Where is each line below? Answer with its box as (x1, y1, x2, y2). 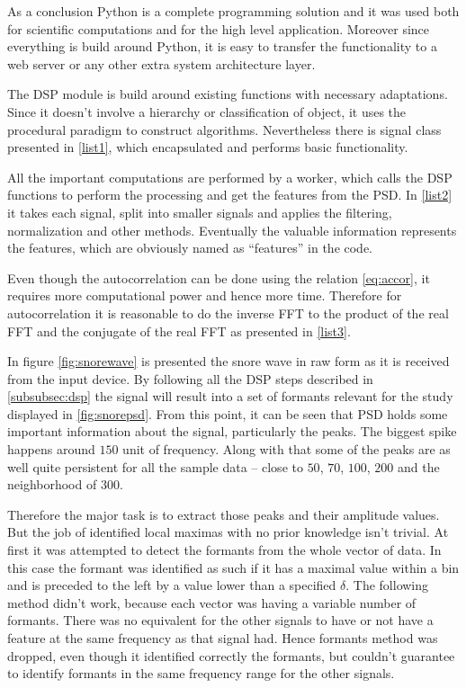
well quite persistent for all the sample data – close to (7, 457, 303, 476)
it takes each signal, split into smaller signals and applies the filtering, (7, 202, 392, 221)
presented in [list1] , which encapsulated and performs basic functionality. (7, 138, 408, 156)
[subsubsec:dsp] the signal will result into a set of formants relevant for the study (7, 387, 453, 406)
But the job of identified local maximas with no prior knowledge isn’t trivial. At (7, 523, 449, 541)
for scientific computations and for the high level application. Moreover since (7, 19, 430, 38)
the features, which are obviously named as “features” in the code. (7, 238, 373, 257)
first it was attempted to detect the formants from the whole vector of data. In (7, 541, 442, 559)
